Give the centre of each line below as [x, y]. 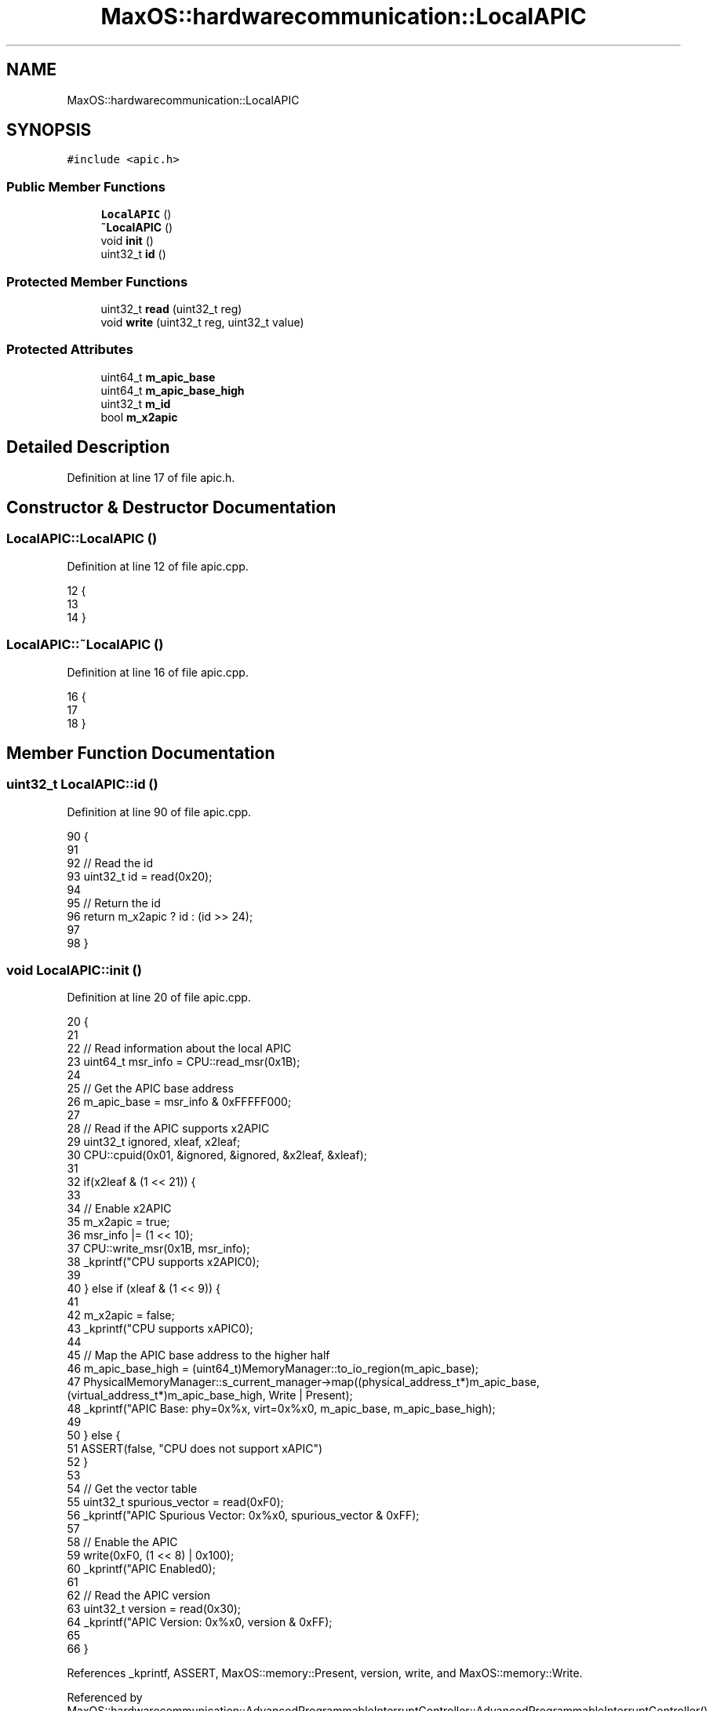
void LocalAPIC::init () [74, 970]
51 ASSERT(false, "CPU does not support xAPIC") [195, 1449]
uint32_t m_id [136, 403]
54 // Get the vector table [132, 1489]
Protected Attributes [70, 350]
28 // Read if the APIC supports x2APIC [168, 1129]
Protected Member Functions [97, 281]
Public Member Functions [86, 186]
